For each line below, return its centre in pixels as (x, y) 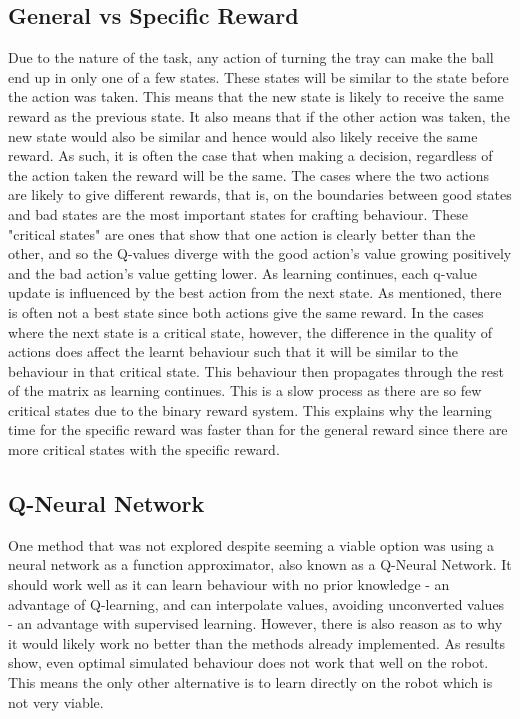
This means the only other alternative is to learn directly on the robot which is (250, 682)
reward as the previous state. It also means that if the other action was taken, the (259, 115)
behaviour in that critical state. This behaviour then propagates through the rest (256, 370)
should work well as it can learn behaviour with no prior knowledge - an (229, 584)
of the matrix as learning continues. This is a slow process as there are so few (245, 390)
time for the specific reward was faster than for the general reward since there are (258, 429)
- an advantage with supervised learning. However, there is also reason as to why (255, 623)
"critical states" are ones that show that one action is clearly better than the (242, 233)
